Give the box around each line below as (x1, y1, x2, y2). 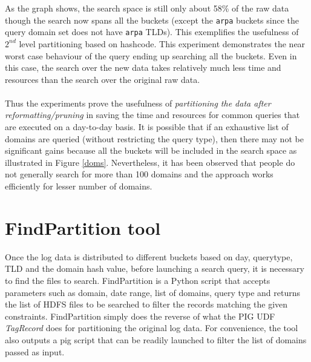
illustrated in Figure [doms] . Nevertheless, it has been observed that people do (5, 156, 295, 168)
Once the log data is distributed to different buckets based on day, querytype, (5, 250, 293, 263)
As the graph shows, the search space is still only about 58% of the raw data (5, 2, 289, 14)
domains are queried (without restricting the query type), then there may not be (5, 132, 304, 145)
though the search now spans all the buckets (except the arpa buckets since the (5, 13, 300, 26)
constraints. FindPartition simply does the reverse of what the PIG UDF (5, 309, 275, 322)
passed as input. (5, 345, 65, 358)
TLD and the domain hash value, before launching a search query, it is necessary (5, 262, 304, 275)
